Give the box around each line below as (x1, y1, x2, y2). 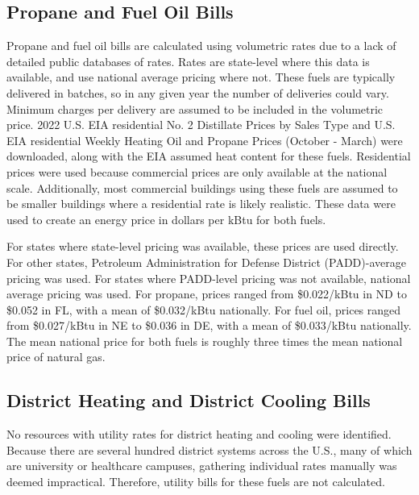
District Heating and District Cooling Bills (6, 388, 371, 413)
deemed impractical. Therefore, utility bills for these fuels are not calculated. (6, 473, 385, 490)
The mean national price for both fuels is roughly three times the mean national (6, 332, 403, 349)
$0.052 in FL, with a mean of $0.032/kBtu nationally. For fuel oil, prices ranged (6, 301, 401, 318)
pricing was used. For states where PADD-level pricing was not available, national (6, 269, 411, 286)
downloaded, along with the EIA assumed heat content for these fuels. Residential (6, 148, 411, 164)
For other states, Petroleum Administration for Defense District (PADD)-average (6, 253, 406, 270)
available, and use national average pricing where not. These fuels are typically (6, 69, 396, 85)
